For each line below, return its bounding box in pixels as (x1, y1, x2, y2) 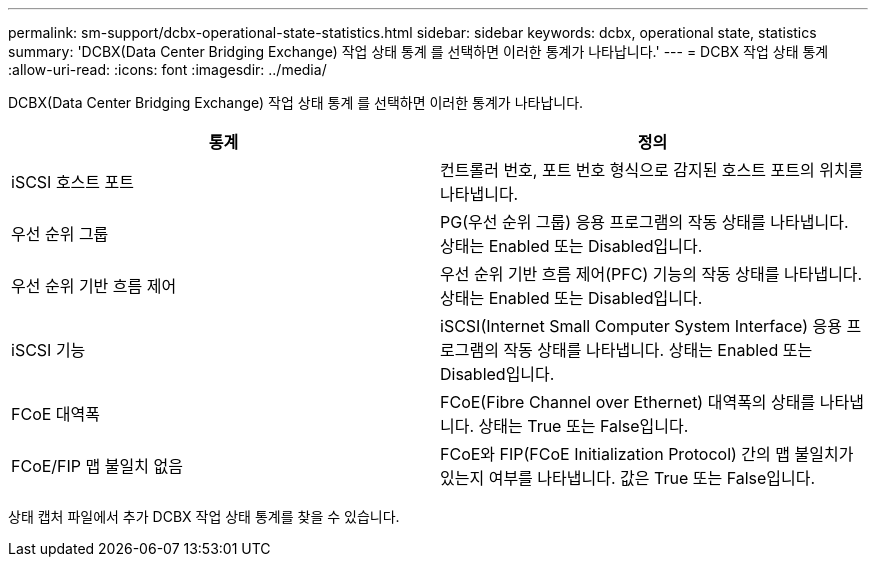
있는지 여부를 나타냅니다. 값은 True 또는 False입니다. (440, 468, 816, 488)
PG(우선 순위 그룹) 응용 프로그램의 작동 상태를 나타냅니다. (440, 212, 849, 232)
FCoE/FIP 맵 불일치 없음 (11, 456, 183, 476)
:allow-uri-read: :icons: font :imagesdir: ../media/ (8, 61, 327, 78)
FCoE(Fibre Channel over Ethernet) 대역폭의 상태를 (440, 392, 816, 412)
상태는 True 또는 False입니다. (478, 416, 689, 436)
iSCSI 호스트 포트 (11, 172, 134, 192)
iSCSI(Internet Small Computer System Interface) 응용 (440, 316, 842, 336)
